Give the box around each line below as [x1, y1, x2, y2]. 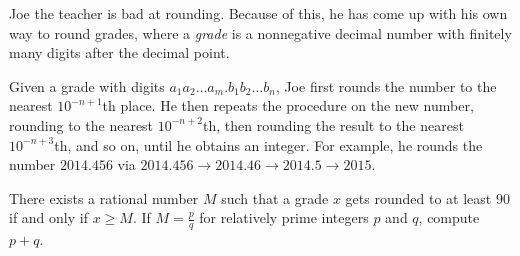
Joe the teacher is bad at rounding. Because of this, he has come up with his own [9, 3, 508, 23]
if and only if [9, 207, 88, 228]
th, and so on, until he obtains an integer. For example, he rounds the [54, 134, 483, 155]
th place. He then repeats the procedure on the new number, [102, 95, 474, 116]
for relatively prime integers [199, 207, 369, 228]
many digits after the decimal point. [9, 42, 230, 63]
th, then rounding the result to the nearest [203, 114, 464, 135]
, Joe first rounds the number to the [275, 75, 497, 96]
